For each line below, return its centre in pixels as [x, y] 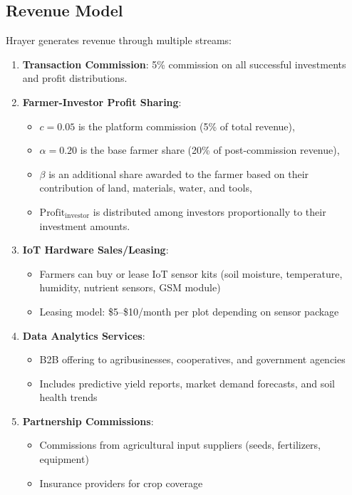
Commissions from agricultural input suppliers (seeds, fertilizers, [180, 445]
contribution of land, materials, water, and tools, [146, 188]
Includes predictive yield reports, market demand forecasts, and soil [187, 383]
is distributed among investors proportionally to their [209, 211]
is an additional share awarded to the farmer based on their [179, 173]
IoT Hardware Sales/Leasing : [95, 250]
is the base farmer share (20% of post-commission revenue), [210, 150]
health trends [68, 397]
